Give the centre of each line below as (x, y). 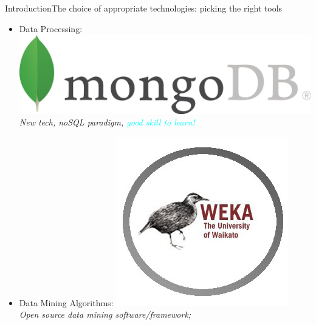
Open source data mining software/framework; (105, 314)
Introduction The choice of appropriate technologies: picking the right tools (144, 8)
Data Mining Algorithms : (66, 302)
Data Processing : (51, 28)
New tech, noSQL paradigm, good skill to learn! (107, 122)
